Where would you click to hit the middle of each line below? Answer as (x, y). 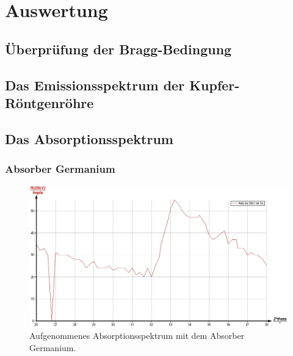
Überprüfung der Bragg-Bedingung (118, 49)
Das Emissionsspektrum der (95, 85)
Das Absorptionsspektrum (89, 138)
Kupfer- (215, 85)
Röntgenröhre (49, 102)
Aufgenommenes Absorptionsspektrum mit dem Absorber (137, 336)
